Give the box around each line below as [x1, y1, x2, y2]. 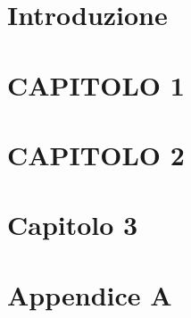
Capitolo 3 [7, 206, 138, 243]
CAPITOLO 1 [7, 66, 185, 103]
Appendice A [7, 276, 172, 313]
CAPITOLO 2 [7, 136, 185, 172]
